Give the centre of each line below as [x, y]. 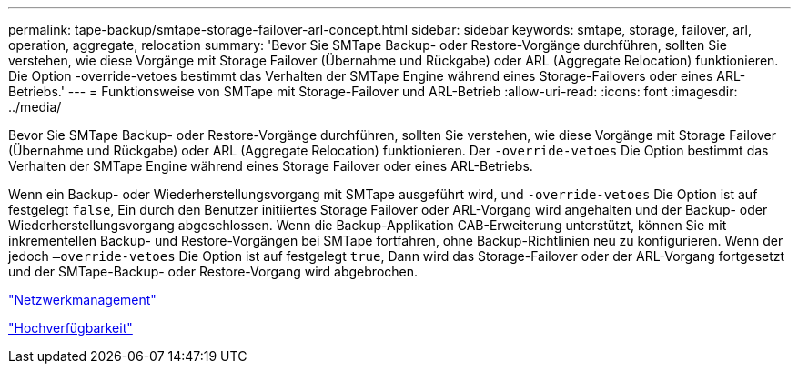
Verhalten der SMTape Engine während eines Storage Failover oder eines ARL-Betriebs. [271, 166]
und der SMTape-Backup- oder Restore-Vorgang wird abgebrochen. [213, 271]
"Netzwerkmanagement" [82, 300]
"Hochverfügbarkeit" [71, 328]
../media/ [35, 107]
